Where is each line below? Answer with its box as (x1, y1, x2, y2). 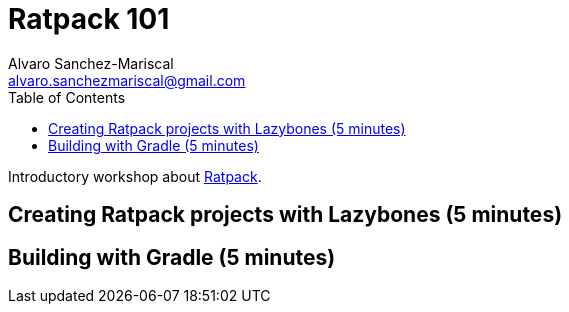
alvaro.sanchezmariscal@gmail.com (8, 71, 246, 89)
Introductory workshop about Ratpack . (8, 167, 262, 185)
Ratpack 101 (8, 2, 170, 36)
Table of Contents (8, 88, 126, 106)
